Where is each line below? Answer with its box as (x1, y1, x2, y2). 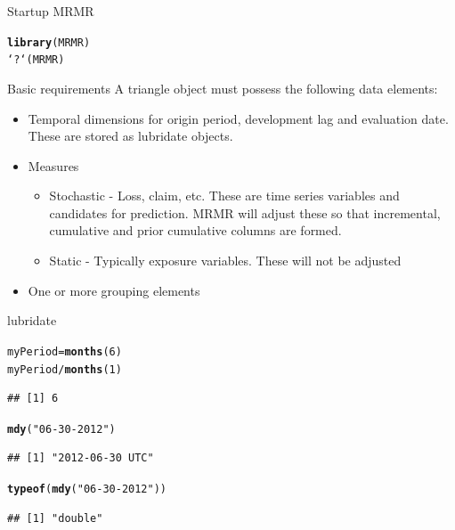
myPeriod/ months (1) (7, 363, 122, 376)
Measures (28, 156, 79, 175)
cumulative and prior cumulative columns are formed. (49, 221, 342, 240)
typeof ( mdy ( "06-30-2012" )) (7, 483, 167, 495)
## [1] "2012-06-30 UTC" (7, 452, 154, 465)
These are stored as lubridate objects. (28, 126, 233, 145)
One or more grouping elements (28, 281, 200, 299)
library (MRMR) (7, 36, 91, 49)
